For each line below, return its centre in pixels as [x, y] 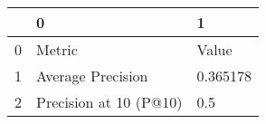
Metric [57, 49]
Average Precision [92, 76]
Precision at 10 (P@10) [109, 102]
